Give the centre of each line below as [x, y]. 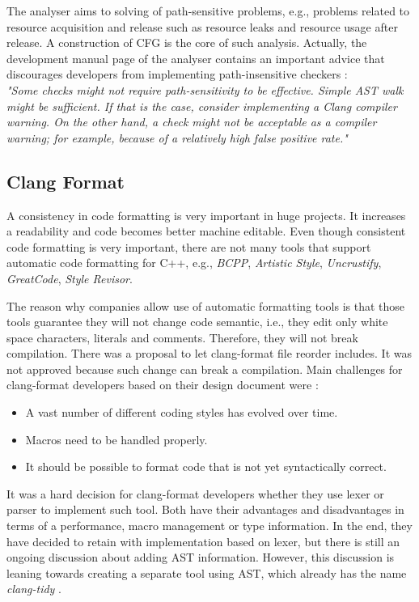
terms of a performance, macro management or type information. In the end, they [209, 526]
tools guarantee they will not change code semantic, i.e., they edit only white [197, 322]
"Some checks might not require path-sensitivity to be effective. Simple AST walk [205, 89]
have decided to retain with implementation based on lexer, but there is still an [203, 541]
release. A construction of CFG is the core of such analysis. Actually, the [187, 42]
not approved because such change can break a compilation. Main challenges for [205, 369]
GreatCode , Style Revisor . [70, 278]
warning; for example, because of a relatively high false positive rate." [177, 137]
